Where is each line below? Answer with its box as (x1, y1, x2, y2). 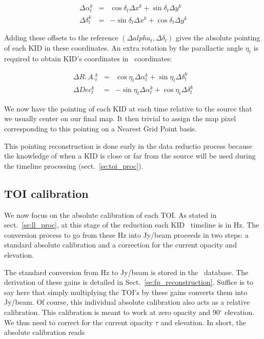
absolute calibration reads (4, 327, 85, 337)
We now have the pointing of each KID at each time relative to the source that (4, 103, 252, 114)
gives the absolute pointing (176, 32, 260, 43)
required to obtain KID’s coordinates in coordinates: (4, 53, 172, 63)
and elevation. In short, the (160, 317, 247, 327)
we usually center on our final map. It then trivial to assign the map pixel (4, 113, 236, 124)
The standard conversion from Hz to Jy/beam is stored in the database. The (4, 266, 249, 277)
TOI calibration (4, 185, 89, 201)
